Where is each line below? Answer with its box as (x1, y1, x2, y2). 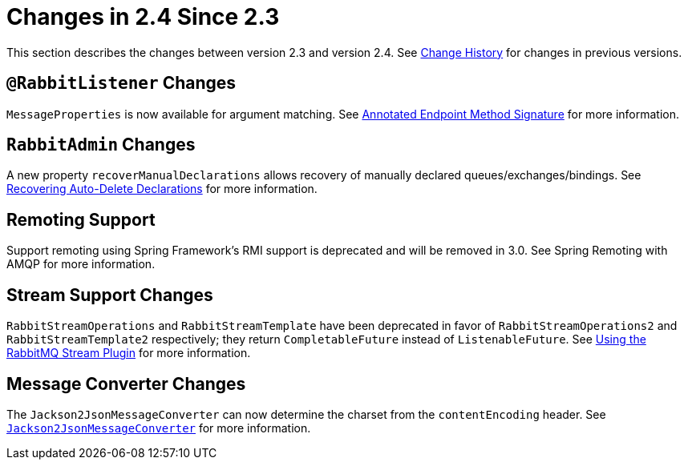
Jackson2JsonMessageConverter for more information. (6, 420, 311, 435)
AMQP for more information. (6, 257, 156, 271)
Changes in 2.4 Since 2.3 (6, 3, 280, 30)
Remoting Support (6, 209, 156, 230)
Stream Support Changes (6, 284, 213, 305)
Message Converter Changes (6, 373, 246, 394)
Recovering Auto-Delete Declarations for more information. (6, 182, 318, 196)
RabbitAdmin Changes (6, 135, 196, 155)
